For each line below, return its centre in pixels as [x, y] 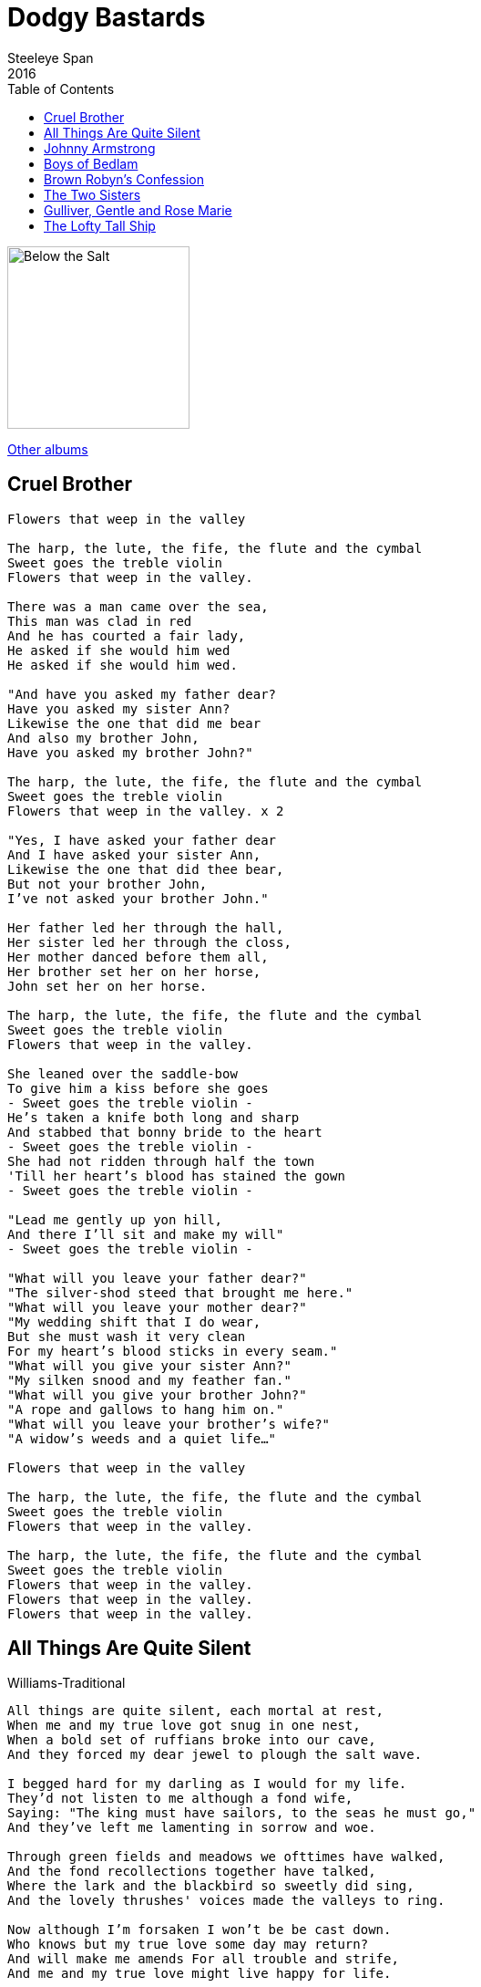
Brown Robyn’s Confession [124, 179]
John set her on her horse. [107, 986]
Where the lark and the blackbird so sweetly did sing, [211, 1886]
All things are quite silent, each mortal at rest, [196, 1711]
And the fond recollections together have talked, [192, 1872]
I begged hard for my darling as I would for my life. [207, 1784]
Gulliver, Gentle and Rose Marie [138, 210]
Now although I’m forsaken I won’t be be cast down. [200, 1930]
